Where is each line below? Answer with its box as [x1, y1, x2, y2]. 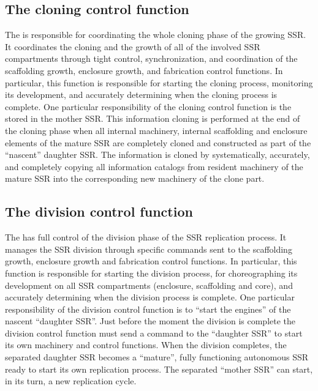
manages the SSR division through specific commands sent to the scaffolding [5, 242, 292, 255]
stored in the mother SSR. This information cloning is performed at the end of [5, 112, 300, 125]
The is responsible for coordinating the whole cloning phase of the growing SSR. [5, 28, 306, 41]
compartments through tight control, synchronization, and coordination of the [5, 52, 298, 65]
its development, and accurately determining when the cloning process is [5, 88, 278, 101]
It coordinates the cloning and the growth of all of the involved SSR [5, 40, 260, 53]
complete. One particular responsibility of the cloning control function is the [5, 100, 292, 113]
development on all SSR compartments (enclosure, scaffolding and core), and [5, 278, 293, 291]
